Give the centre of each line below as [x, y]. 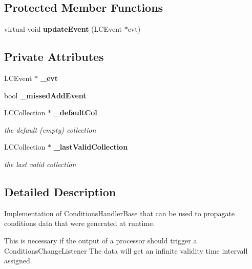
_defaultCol [75, 112]
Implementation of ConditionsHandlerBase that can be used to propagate [120, 213]
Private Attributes [54, 57]
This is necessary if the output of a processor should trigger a [101, 240]
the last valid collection [40, 164]
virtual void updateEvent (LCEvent [63, 29]
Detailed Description [60, 191]
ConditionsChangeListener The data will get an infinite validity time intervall [126, 250]
